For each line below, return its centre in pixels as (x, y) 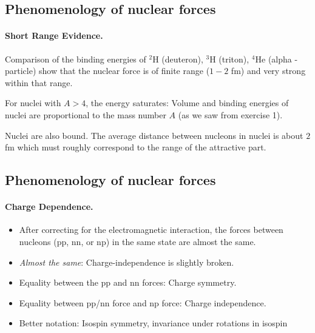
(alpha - (283, 59)
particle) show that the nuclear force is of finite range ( (107, 71)
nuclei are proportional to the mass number (86, 114)
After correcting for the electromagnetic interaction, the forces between (151, 230)
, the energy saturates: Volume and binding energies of (187, 103)
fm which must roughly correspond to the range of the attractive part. (136, 147)
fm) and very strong (268, 71)
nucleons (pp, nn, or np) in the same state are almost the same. (137, 241)
